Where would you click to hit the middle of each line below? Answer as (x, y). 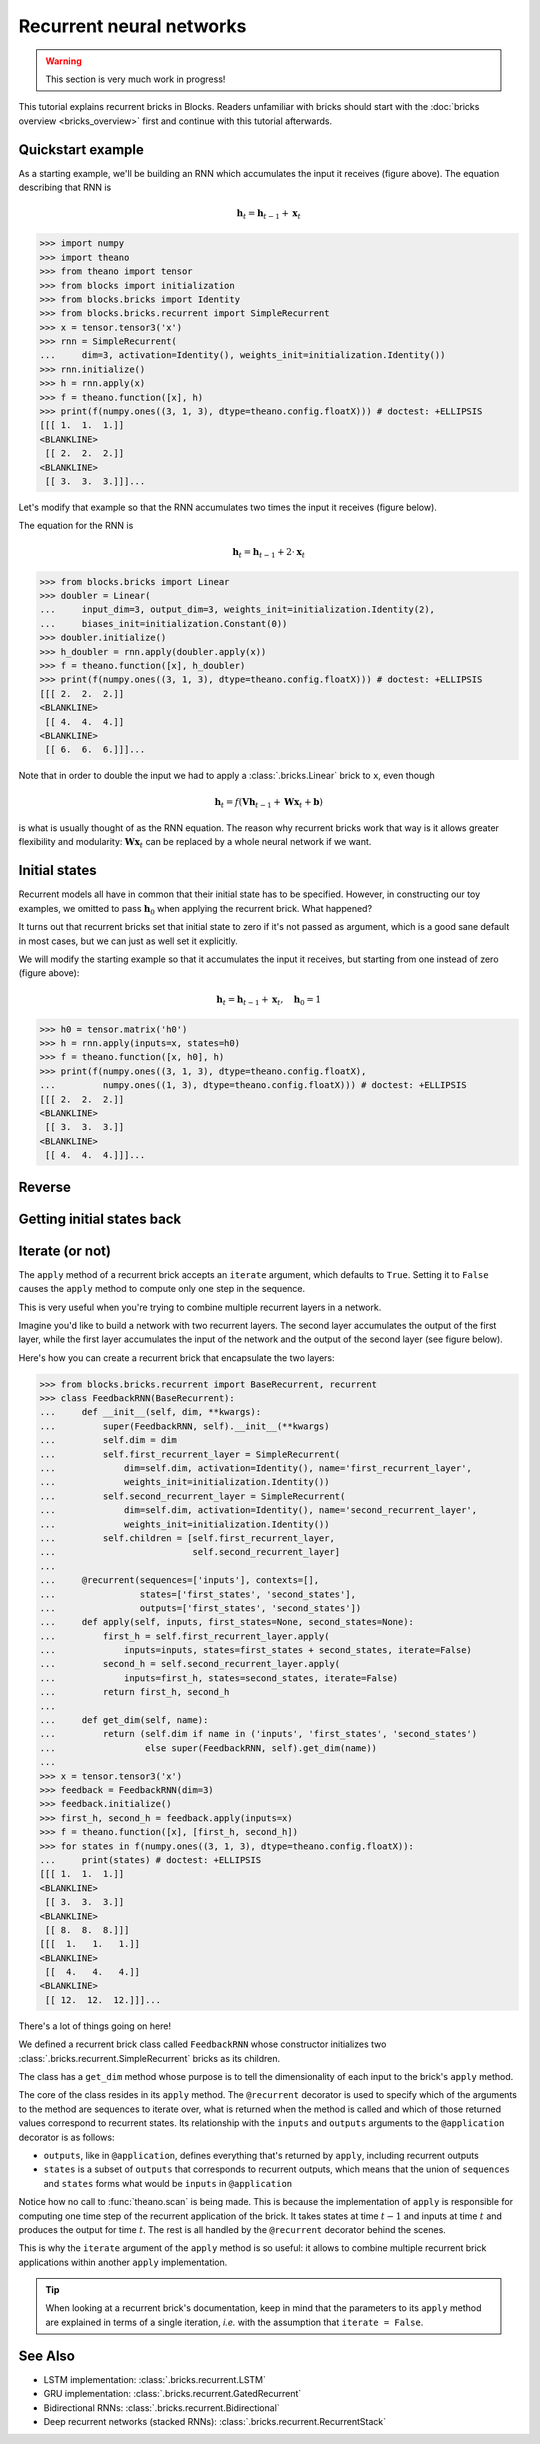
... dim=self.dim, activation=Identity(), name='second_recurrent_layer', (258, 1510)
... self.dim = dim (108, 1440)
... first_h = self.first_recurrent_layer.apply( (184, 1636)
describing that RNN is (65, 187)
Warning (63, 61)
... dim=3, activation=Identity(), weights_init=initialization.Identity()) (242, 355)
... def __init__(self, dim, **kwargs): (150, 1412)
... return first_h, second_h (134, 1692)
